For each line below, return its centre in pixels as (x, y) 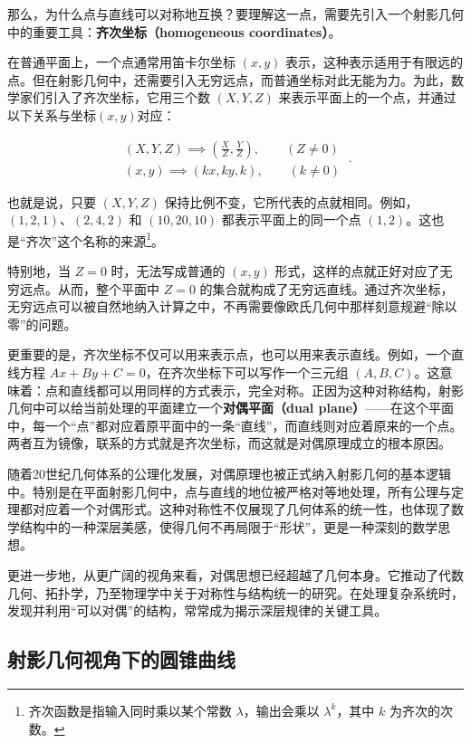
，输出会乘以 (281, 710)
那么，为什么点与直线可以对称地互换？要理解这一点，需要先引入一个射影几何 (235, 14)
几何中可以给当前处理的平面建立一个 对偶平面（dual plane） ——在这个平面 (231, 408)
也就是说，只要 (52, 201)
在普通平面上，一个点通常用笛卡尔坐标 (121, 62)
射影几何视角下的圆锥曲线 (121, 659)
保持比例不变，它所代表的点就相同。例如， (291, 201)
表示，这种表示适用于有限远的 (374, 62)
